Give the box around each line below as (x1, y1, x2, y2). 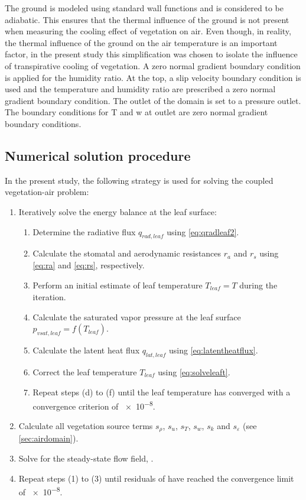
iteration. (32, 290, 66, 303)
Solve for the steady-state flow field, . (18, 452, 154, 465)
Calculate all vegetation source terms (18, 420, 153, 432)
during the (239, 278, 278, 291)
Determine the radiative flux (32, 225, 136, 238)
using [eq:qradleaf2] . (167, 225, 239, 238)
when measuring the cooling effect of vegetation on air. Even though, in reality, (5, 25, 291, 37)
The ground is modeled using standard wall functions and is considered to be (5, 2, 284, 14)
